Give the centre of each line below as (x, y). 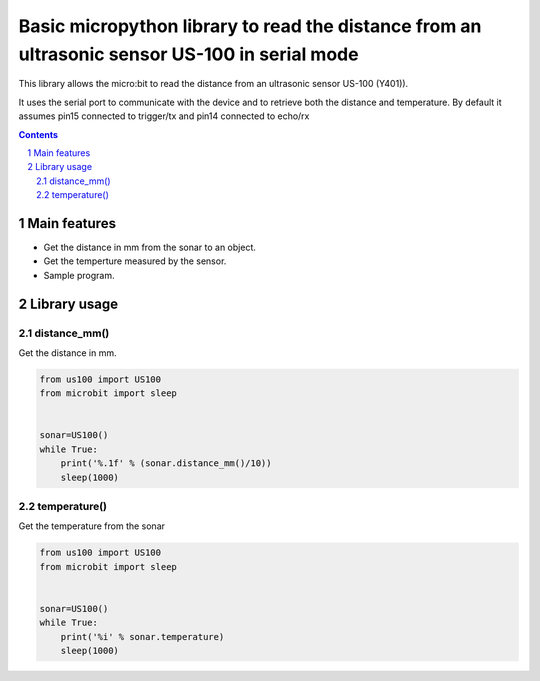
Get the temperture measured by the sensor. (135, 261)
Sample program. (79, 275)
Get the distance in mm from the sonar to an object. (150, 247)
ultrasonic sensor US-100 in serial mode (188, 54)
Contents (38, 134)
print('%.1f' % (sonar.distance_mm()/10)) (166, 463)
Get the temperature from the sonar (91, 526)
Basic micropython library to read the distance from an (250, 26)
